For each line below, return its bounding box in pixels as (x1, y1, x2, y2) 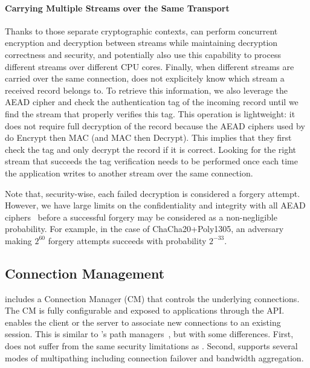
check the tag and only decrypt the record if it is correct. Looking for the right (5, 143, 296, 155)
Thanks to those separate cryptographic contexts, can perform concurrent (5, 24, 278, 37)
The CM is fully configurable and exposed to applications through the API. (5, 304, 285, 317)
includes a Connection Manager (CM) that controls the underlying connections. (5, 292, 300, 305)
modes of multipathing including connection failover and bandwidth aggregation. (5, 351, 304, 364)
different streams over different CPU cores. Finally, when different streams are (5, 60, 294, 73)
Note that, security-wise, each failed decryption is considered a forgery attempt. (5, 187, 300, 199)
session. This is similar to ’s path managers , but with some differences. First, (5, 328, 294, 340)
